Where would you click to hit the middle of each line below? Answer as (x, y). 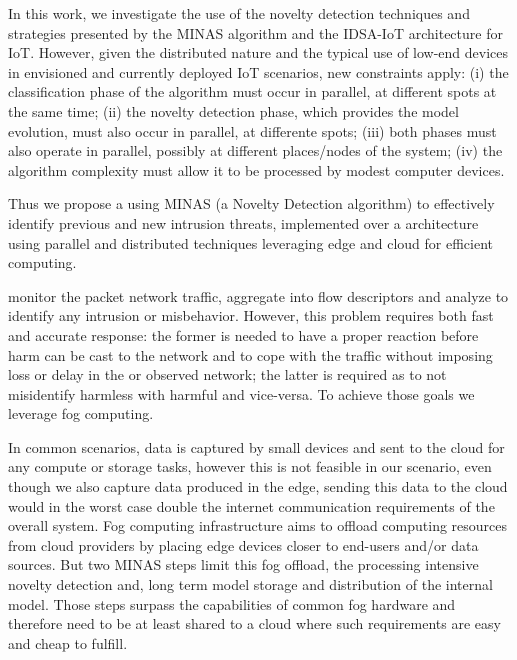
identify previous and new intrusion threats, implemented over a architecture (243, 222)
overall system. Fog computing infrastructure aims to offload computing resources (258, 525)
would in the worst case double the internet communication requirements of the (251, 505)
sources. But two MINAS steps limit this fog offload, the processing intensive (243, 564)
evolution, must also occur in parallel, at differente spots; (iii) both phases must (252, 130)
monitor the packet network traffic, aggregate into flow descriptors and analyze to (258, 295)
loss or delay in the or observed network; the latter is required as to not (227, 374)
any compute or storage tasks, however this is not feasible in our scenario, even (250, 466)
